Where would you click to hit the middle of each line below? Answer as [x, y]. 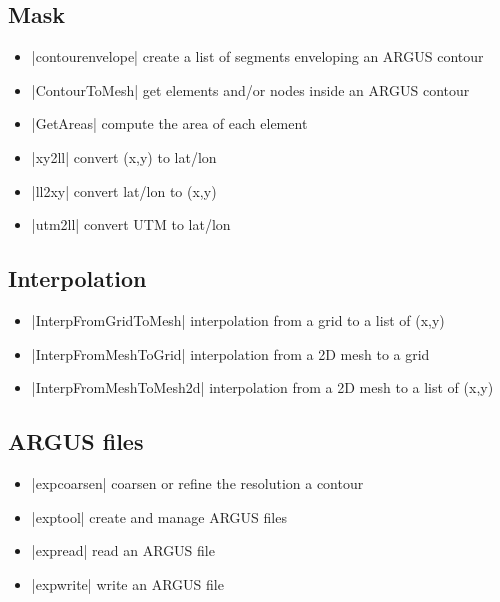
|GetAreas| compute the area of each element [169, 123]
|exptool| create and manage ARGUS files [159, 516]
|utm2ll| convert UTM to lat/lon [131, 224]
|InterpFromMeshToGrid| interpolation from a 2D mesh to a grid [230, 353]
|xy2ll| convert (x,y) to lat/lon [124, 156]
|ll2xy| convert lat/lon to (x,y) [124, 190]
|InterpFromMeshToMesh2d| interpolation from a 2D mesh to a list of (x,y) [262, 387]
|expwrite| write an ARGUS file [127, 583]
